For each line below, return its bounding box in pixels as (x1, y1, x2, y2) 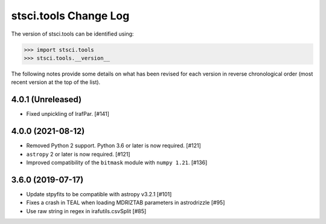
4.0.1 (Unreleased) (11, 94, 81, 105)
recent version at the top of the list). (11, 78, 101, 86)
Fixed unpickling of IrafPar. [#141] (26, 110, 110, 118)
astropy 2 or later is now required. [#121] (26, 150, 130, 158)
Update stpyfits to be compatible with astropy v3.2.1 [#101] (26, 190, 172, 197)
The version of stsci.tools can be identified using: (11, 30, 134, 37)
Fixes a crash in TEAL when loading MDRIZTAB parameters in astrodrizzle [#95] (26, 199, 225, 206)
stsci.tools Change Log (11, 9, 130, 22)
